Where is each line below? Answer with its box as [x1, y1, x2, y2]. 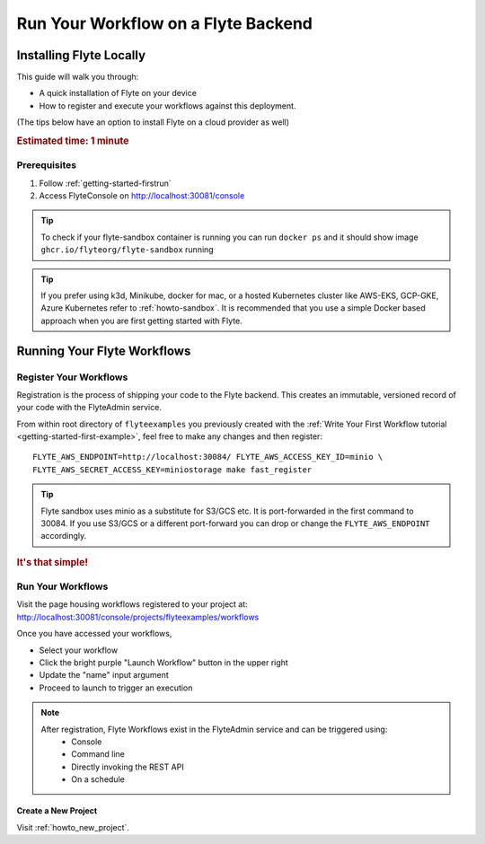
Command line [71, 749, 126, 760]
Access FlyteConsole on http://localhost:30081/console [39, 190, 245, 201]
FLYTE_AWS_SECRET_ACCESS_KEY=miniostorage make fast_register [32, 464, 313, 475]
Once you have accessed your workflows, [16, 629, 172, 639]
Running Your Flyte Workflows [16, 343, 191, 358]
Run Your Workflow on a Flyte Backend [16, 13, 313, 33]
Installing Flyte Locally [16, 48, 146, 63]
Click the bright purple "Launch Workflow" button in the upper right [39, 657, 289, 668]
